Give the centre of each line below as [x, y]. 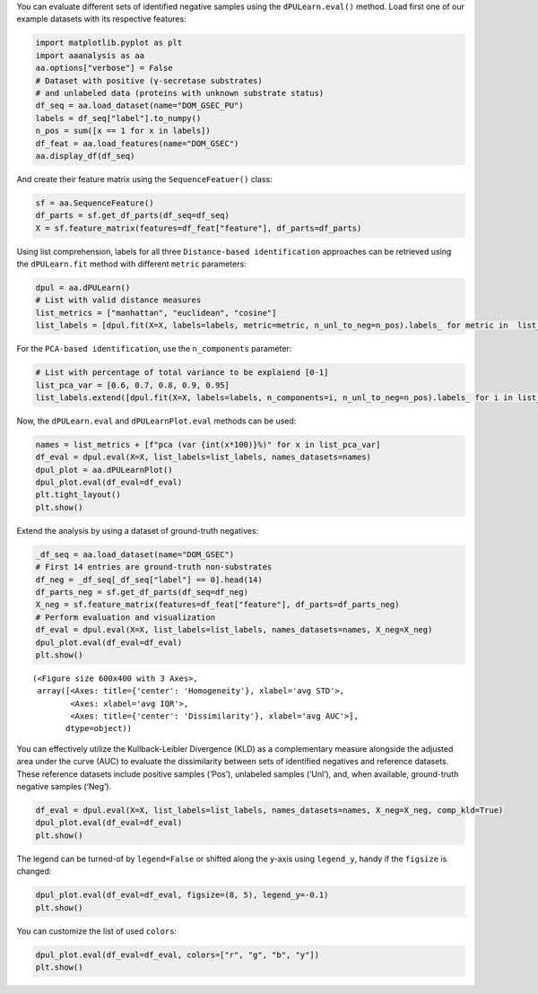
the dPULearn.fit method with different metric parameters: [131, 264]
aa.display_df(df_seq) [85, 156]
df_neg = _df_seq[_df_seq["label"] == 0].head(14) [149, 580]
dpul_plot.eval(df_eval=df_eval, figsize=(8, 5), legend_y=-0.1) [182, 895]
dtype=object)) [99, 728]
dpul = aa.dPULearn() [83, 288]
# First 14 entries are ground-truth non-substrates [154, 567]
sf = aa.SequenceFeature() [95, 203]
